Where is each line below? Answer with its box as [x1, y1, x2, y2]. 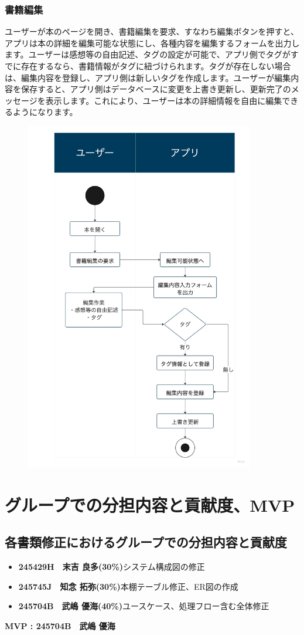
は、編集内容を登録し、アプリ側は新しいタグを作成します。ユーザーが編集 [5, 71, 291, 83]
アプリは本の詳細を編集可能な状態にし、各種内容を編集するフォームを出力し [5, 36, 300, 49]
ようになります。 [12, 106, 78, 118]
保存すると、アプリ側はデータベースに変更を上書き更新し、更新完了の [21, 83, 291, 95]
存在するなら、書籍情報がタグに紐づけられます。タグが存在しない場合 [21, 60, 291, 72]
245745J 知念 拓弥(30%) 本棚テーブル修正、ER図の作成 [18, 580, 238, 592]
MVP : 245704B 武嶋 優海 [5, 619, 115, 631]
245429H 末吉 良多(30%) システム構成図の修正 [18, 560, 205, 573]
